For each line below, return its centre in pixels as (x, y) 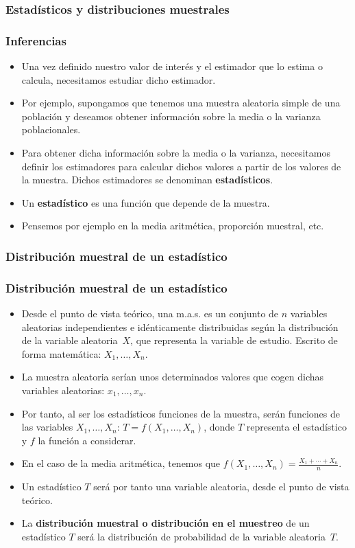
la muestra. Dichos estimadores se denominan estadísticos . (147, 180)
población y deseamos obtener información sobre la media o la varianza (171, 116)
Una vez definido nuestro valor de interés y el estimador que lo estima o (172, 66)
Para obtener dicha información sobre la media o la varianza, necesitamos (176, 153)
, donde (219, 427)
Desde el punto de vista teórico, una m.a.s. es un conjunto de (150, 313)
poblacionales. (51, 129)
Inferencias (36, 40)
